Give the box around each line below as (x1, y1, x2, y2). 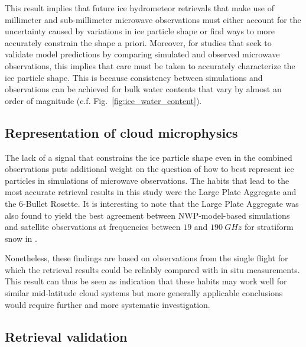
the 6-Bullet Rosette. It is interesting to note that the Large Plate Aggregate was (5, 197, 299, 209)
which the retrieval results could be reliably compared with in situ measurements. (5, 263, 300, 275)
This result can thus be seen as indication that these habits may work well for (5, 275, 287, 287)
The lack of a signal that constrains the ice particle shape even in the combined (5, 151, 292, 163)
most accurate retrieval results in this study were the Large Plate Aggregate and (5, 186, 297, 198)
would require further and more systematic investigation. (5, 298, 210, 310)
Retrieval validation (5, 327, 128, 345)
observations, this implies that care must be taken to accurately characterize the (5, 59, 295, 72)
